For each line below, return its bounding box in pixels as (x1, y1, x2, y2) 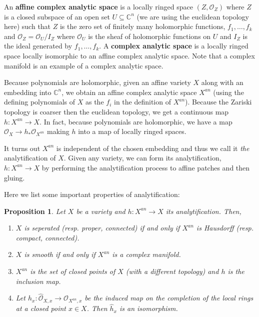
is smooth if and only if (24, 249, 95, 259)
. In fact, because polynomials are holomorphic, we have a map (39, 116, 232, 126)
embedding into (4, 86, 51, 97)
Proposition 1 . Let (4, 205, 65, 216)
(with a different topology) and (125, 266, 219, 276)
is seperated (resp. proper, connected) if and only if (24, 222, 180, 233)
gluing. (4, 172, 25, 182)
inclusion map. (15, 275, 61, 286)
